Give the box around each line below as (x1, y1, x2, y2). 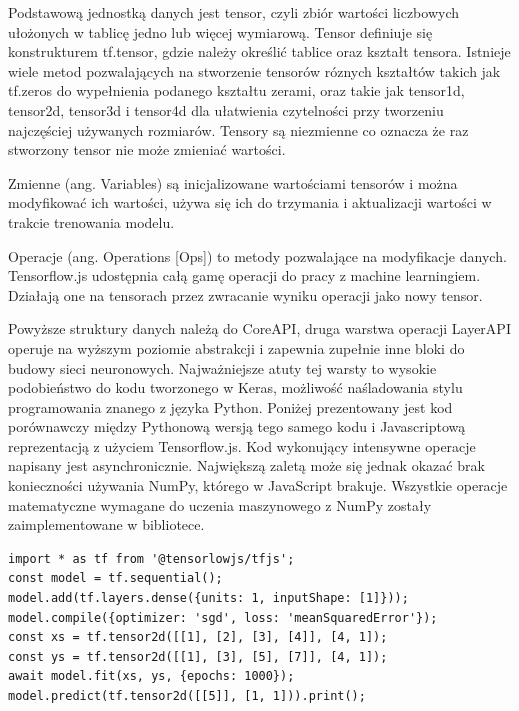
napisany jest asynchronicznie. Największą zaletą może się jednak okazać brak (8, 455, 485, 476)
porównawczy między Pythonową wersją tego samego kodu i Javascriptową (8, 416, 466, 437)
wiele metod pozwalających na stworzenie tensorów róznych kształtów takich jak (8, 60, 501, 81)
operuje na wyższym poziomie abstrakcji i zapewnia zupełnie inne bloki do (8, 337, 465, 358)
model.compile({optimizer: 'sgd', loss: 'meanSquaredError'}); (8, 610, 438, 625)
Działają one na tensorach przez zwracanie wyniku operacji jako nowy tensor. (8, 284, 483, 305)
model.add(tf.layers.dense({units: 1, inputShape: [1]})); (8, 591, 409, 606)
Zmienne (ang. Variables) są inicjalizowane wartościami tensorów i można (8, 172, 458, 193)
